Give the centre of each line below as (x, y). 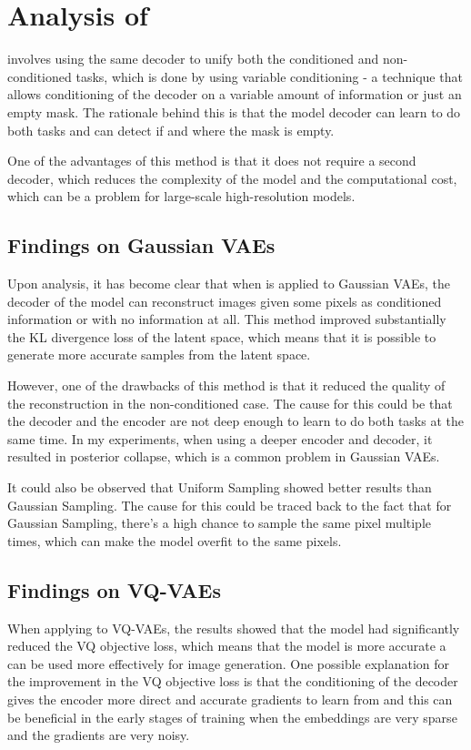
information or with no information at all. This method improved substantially (227, 319)
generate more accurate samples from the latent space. (159, 355)
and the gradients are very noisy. (99, 735)
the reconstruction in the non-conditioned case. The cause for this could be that (230, 403)
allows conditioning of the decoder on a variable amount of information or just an (235, 94)
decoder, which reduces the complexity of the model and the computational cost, (232, 178)
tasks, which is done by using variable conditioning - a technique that (269, 76)
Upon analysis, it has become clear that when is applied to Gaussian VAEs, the (229, 284)
